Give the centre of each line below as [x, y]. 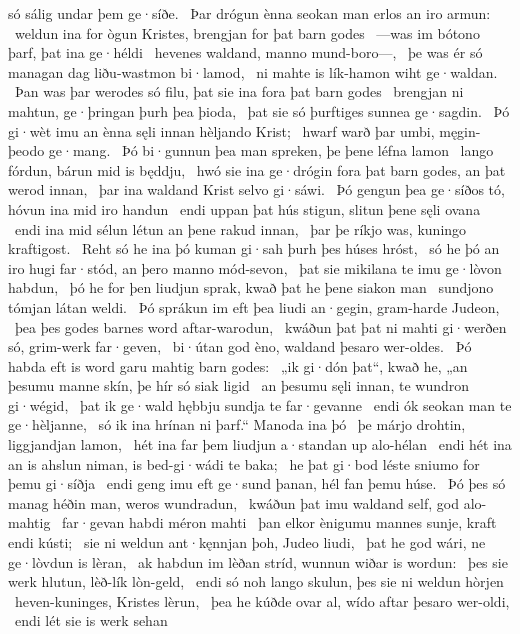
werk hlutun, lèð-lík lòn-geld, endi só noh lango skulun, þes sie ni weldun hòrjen [256, 581]
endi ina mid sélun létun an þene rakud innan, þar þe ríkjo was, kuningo [240, 228]
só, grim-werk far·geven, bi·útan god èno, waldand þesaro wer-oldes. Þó [240, 346]
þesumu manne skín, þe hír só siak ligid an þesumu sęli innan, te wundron [239, 385]
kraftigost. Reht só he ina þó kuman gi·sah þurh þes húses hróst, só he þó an [254, 248]
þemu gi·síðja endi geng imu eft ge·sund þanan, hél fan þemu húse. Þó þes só [257, 483]
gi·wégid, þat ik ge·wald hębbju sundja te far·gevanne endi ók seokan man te [260, 404]
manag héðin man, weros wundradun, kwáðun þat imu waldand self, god [233, 502]
